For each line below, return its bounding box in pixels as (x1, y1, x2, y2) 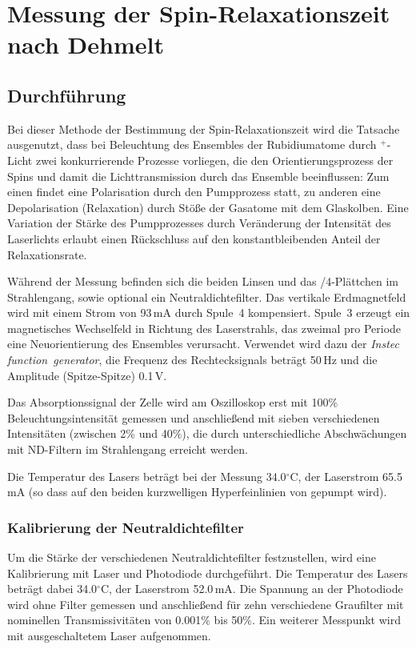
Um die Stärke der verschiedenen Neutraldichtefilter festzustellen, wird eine (7, 549, 376, 566)
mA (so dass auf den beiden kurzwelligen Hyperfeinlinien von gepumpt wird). (7, 483, 387, 500)
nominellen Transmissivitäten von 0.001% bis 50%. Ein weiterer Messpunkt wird (7, 611, 401, 628)
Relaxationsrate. (7, 246, 87, 262)
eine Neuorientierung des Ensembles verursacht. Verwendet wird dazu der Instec (7, 335, 400, 352)
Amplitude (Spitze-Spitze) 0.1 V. (7, 367, 167, 383)
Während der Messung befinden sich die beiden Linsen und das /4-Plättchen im (7, 273, 398, 290)
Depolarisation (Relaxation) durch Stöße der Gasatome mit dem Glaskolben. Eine (7, 198, 409, 215)
